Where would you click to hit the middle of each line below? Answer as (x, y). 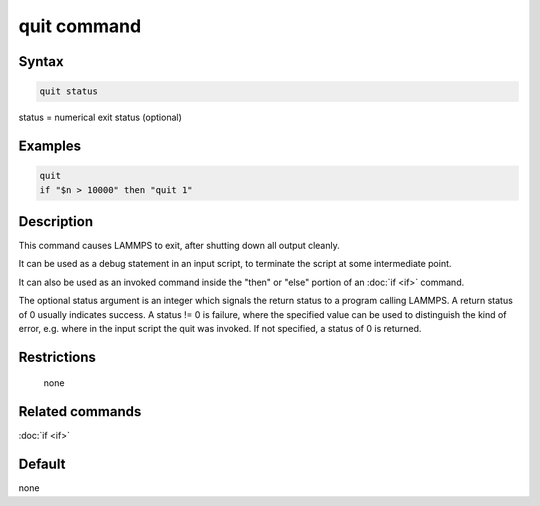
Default (42, 464)
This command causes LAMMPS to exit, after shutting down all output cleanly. (179, 246)
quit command (80, 26)
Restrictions (57, 356)
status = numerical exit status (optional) (100, 117)
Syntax (41, 61)
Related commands (80, 411)
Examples (50, 145)
